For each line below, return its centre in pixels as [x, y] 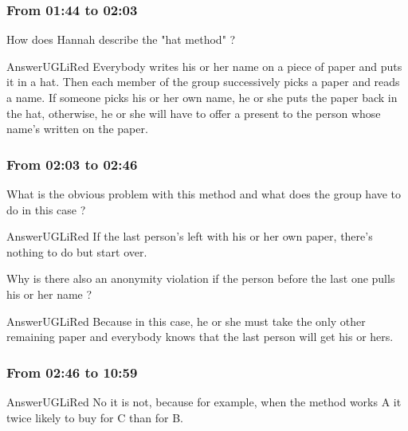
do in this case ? [46, 209]
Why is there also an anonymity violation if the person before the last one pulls [201, 278]
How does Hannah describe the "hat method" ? [121, 39]
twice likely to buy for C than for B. [95, 417]
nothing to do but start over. [77, 251]
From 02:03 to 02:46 [72, 164]
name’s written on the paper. [77, 129]
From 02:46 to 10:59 [72, 372]
